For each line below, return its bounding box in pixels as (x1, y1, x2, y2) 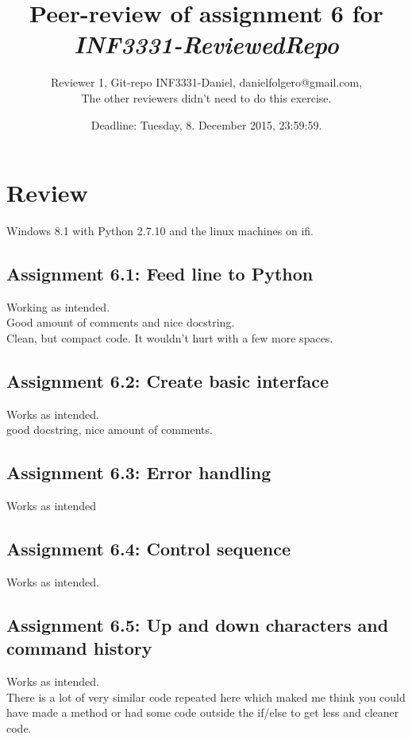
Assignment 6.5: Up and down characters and (6, 612, 389, 636)
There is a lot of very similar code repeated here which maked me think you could (6, 688, 406, 705)
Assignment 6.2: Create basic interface (6, 369, 329, 393)
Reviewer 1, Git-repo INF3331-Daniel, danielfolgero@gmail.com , (50, 74, 363, 91)
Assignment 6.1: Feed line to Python (6, 261, 314, 286)
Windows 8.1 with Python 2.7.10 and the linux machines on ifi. (6, 222, 314, 239)
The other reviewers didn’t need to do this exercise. (81, 89, 332, 106)
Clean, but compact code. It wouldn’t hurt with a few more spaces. (6, 330, 333, 346)
